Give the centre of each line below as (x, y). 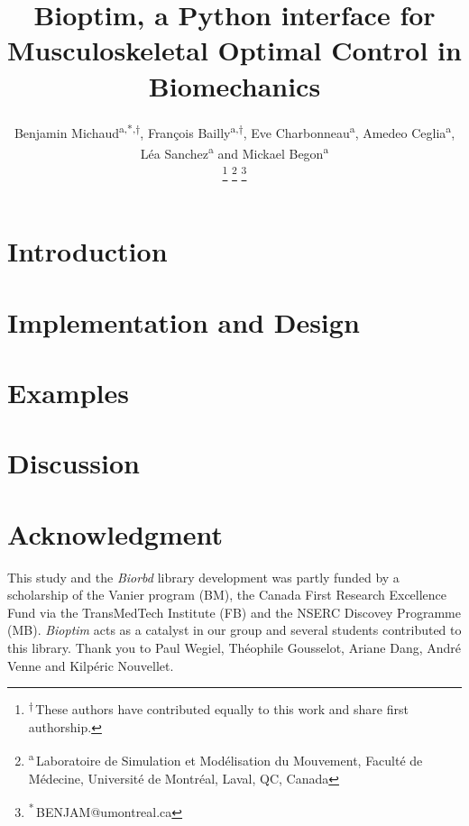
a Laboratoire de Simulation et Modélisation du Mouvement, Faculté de (225, 759)
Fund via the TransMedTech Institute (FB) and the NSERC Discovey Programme (234, 612)
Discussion (74, 463)
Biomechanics (234, 85)
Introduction (87, 251)
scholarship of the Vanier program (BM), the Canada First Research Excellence (227, 595)
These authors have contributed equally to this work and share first (222, 709)
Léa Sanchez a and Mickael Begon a (234, 151)
